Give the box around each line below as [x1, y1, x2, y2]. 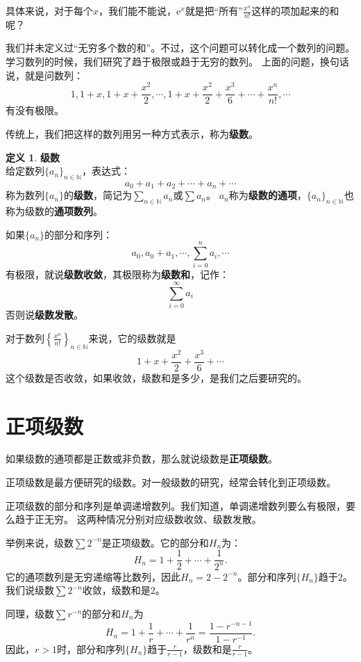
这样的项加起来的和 [251, 3, 339, 17]
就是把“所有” [185, 3, 243, 17]
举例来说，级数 [6, 535, 74, 549]
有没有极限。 [6, 103, 64, 118]
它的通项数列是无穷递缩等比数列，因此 [6, 569, 180, 583]
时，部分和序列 [56, 641, 125, 656]
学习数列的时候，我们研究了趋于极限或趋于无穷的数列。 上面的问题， [6, 54, 320, 69]
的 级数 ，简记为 [64, 188, 133, 202]
